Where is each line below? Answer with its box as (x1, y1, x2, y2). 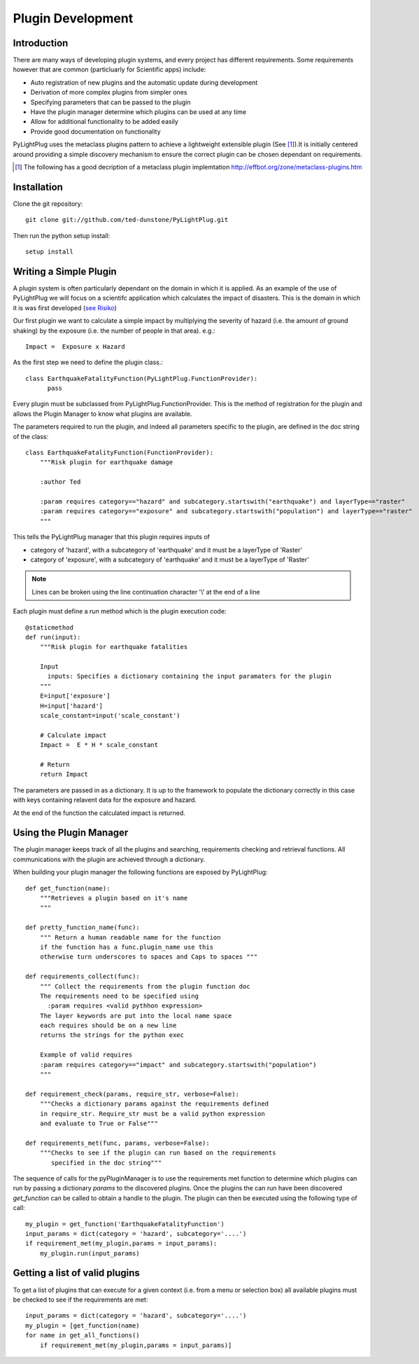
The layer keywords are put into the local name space (39, 1012, 232, 1019)
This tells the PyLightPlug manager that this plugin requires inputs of (13, 533, 210, 541)
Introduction (13, 37, 69, 49)
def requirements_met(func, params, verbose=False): (25, 1139, 210, 1147)
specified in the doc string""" (51, 1159, 162, 1167)
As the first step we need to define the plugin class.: (13, 358, 164, 367)
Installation (13, 181, 63, 193)
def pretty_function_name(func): (25, 924, 140, 931)
